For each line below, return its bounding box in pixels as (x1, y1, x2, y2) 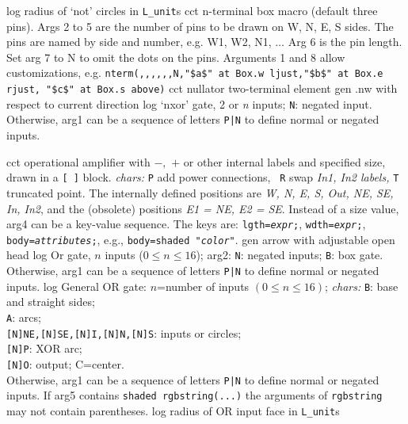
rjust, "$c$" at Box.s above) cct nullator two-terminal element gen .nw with (6, 80, 398, 97)
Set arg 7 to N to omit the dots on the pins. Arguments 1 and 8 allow (6, 48, 345, 65)
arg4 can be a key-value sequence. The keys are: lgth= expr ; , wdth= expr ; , (6, 216, 366, 232)
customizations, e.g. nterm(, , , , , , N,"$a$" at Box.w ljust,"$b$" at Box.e (6, 64, 383, 81)
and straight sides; (6, 293, 95, 310)
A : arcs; (6, 308, 41, 325)
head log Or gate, (6, 246, 91, 263)
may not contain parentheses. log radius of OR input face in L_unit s (6, 402, 340, 418)
